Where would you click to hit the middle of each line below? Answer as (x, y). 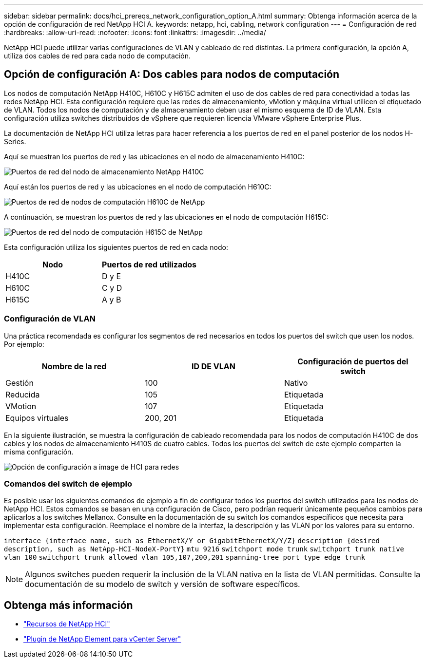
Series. (15, 141)
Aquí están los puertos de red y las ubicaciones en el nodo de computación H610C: (138, 187)
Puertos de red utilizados (149, 264)
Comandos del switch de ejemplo (68, 483)
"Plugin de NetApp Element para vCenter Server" (102, 639)
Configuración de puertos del (353, 361)
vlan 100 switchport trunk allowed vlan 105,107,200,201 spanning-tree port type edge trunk (185, 558)
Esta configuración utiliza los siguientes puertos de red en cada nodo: (116, 247)
